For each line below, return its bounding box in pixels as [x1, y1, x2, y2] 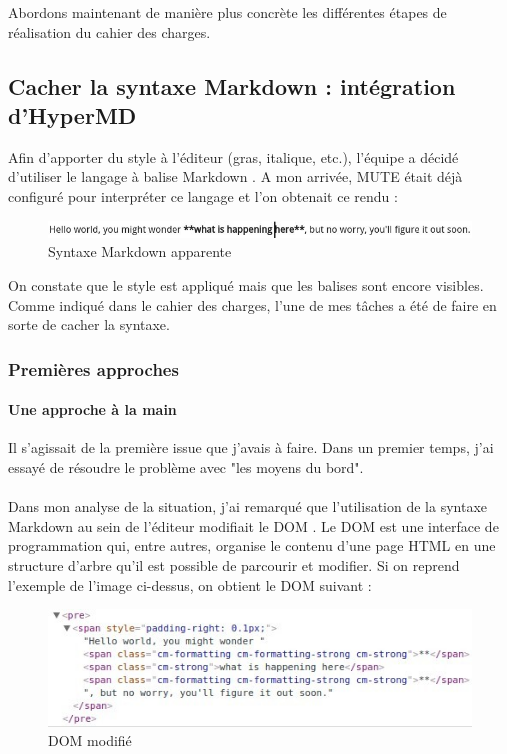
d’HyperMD [8, 99, 137, 130]
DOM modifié [48, 730, 132, 751]
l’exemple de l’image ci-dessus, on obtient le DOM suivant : [8, 574, 372, 595]
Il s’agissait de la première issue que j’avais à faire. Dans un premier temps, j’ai [8, 437, 494, 458]
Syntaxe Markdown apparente [48, 241, 232, 262]
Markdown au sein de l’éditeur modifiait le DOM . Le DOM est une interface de [8, 515, 499, 536]
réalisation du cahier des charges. [8, 21, 211, 42]
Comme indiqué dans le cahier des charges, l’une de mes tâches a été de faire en [8, 294, 497, 315]
